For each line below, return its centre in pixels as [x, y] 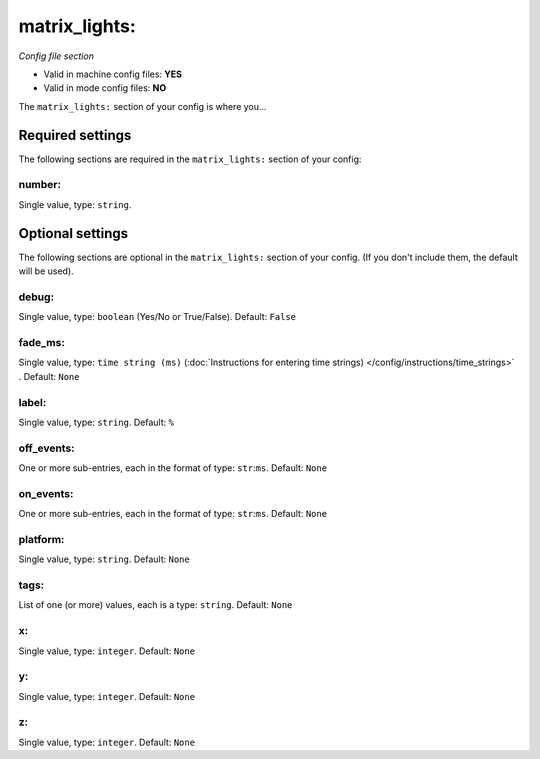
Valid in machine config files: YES [113, 74]
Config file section [56, 56]
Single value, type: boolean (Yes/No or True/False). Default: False [157, 317]
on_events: [46, 493]
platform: [41, 539]
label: [32, 402]
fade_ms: [41, 342]
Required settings [75, 135]
